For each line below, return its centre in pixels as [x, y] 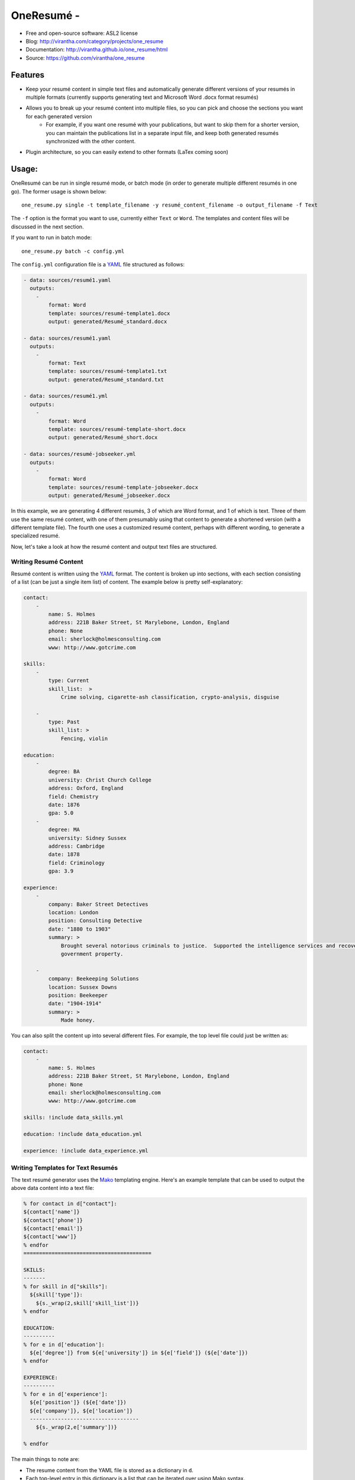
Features [28, 75]
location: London [73, 913]
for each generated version [59, 116]
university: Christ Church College [100, 780]
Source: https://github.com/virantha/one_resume [85, 58]
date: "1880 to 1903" [80, 929]
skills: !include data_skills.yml [73, 1118]
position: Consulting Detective [95, 921]
